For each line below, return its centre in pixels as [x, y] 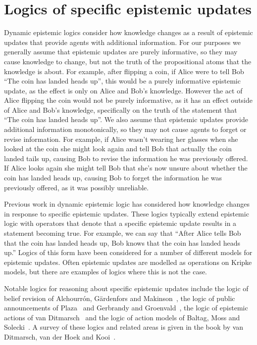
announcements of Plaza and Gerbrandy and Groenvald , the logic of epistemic [126, 308]
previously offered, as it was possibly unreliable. [77, 187]
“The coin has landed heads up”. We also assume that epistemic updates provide [126, 119]
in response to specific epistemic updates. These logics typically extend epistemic [127, 213]
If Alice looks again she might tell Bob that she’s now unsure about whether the [126, 168]
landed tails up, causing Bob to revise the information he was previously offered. [126, 158]
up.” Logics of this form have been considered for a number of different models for [128, 252]
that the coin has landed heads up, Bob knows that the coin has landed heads [122, 242]
